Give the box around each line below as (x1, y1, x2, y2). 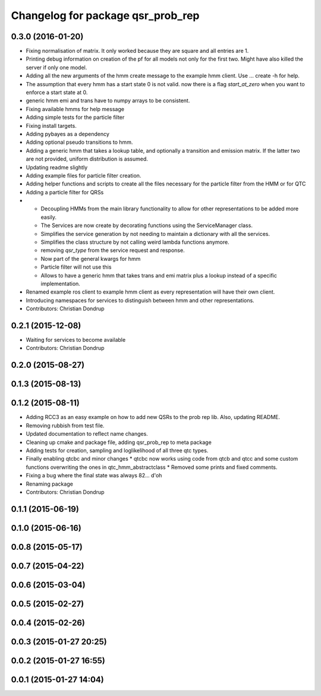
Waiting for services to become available (26, 336, 126, 344)
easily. (40, 213, 56, 221)
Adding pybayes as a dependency (26, 130, 109, 137)
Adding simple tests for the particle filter (26, 114, 125, 121)
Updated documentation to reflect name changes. (26, 430, 148, 437)
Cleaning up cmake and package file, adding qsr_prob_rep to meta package (26, 439, 212, 446)
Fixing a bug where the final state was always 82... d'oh (26, 472, 162, 479)
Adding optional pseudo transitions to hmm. (26, 138, 133, 146)
